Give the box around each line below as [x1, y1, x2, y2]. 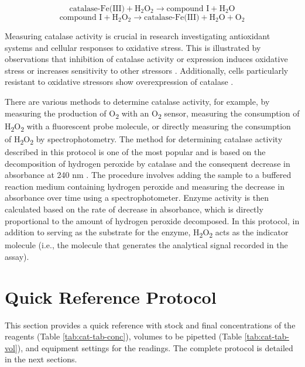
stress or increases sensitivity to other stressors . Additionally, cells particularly [5, 64, 289, 76]
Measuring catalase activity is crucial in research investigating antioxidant [5, 30, 270, 42]
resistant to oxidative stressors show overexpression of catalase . [5, 76, 234, 88]
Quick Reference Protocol [5, 284, 217, 308]
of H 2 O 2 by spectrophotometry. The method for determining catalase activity [5, 132, 283, 146]
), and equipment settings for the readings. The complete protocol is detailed [17, 341, 293, 354]
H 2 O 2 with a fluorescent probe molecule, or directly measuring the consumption [5, 119, 291, 133]
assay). [5, 250, 29, 262]
